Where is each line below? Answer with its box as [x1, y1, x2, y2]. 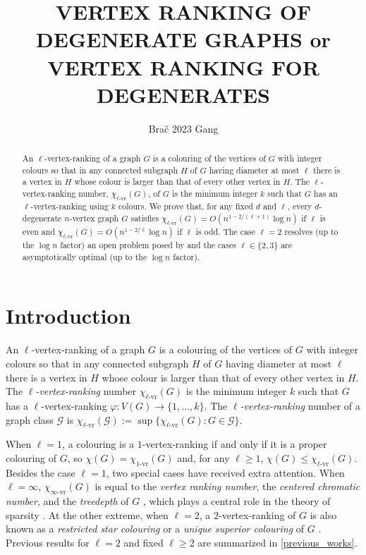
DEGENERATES [97, 80, 270, 109]
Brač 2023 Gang [148, 121, 219, 135]
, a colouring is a [62, 437, 135, 451]
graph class [6, 412, 54, 427]
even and [22, 226, 56, 238]
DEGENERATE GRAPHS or [36, 25, 331, 54]
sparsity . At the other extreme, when [6, 507, 169, 522]
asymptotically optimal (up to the [22, 250, 147, 262]
